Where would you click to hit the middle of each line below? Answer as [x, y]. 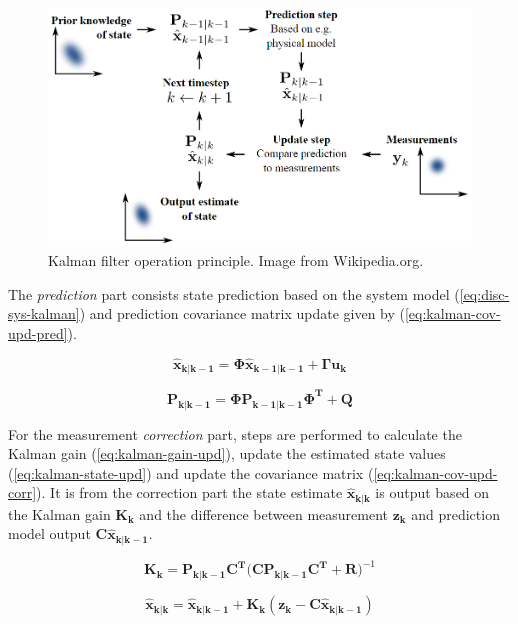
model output [49, 533]
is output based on [432, 492]
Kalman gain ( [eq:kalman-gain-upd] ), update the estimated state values [227, 453]
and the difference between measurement [263, 513]
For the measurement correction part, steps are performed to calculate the [235, 433]
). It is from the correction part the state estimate [189, 492]
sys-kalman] [44, 313]
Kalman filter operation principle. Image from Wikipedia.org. [236, 260]
